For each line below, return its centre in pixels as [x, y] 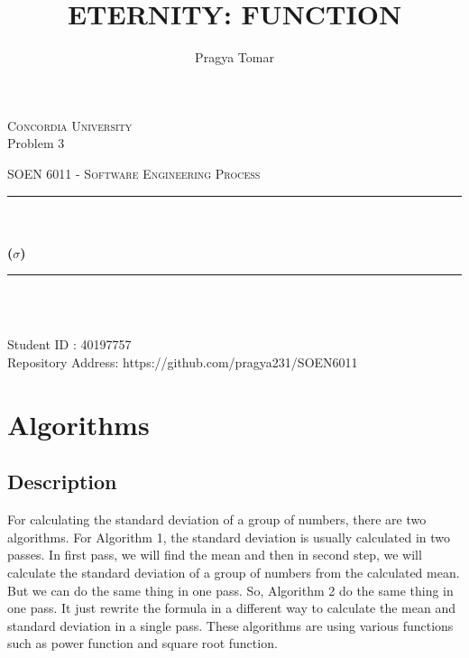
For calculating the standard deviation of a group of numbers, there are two [217, 519]
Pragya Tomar [234, 57]
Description [62, 482]
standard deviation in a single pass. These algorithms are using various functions [230, 625]
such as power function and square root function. [143, 643]
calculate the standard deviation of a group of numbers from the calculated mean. [234, 573]
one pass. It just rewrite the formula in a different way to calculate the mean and [231, 608]
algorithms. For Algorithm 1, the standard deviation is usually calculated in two [229, 537]
